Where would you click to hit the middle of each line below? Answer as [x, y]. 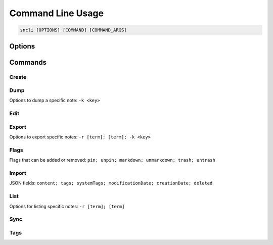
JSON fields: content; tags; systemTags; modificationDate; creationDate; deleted [111, 183]
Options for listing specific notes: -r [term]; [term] [67, 206]
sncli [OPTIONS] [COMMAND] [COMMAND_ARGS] [73, 30]
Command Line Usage [56, 13]
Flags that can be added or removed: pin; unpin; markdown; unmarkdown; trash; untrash [112, 160]
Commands [28, 62]
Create [18, 77]
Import [18, 173]
